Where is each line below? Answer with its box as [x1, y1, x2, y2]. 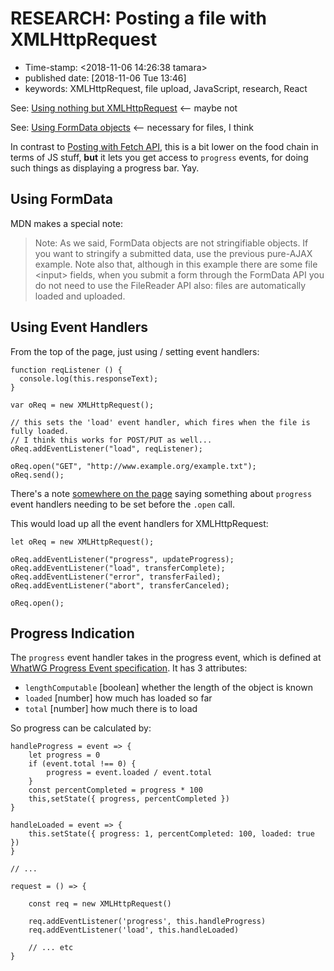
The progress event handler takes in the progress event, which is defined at [10, 652, 322, 664]
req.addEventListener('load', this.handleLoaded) [28, 925, 240, 936]
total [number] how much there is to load [24, 703, 198, 715]
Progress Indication [10, 625, 135, 642]
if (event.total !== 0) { [28, 759, 137, 769]
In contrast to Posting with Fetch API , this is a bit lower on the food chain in [10, 140, 319, 152]
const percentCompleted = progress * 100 [28, 785, 203, 796]
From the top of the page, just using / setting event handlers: [10, 345, 260, 357]
